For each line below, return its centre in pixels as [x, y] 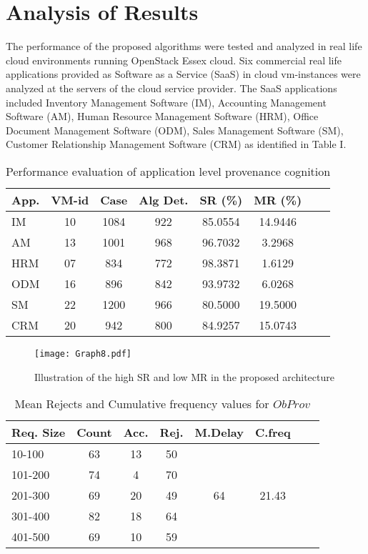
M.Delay [219, 432]
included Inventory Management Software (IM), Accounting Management [166, 102]
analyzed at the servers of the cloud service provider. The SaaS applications [171, 88]
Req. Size [39, 432]
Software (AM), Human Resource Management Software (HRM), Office [162, 116]
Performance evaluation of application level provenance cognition [168, 171]
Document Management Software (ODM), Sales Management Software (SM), [175, 130]
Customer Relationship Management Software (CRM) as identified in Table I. [176, 144]
